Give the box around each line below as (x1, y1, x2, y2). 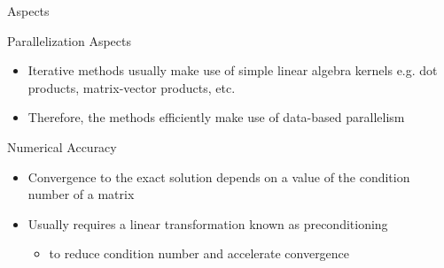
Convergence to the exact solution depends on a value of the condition (27, 167, 410, 186)
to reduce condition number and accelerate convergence (49, 244, 350, 263)
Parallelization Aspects (7, 31, 131, 50)
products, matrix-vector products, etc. (27, 78, 236, 96)
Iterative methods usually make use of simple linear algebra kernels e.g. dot (27, 61, 438, 80)
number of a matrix (27, 185, 135, 203)
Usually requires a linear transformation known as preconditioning (27, 214, 388, 233)
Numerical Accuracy (7, 137, 117, 156)
